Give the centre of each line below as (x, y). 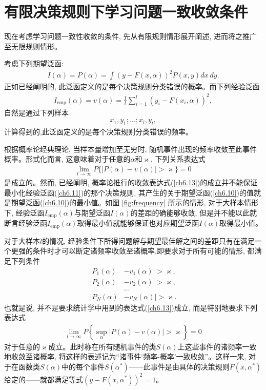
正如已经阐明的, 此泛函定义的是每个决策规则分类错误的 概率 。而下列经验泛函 (132, 86)
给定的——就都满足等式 (44, 379)
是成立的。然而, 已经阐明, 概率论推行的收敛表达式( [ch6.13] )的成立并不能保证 (131, 182)
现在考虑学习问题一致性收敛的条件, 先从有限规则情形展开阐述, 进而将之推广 (131, 36)
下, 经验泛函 (24, 212)
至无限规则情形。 (33, 46)
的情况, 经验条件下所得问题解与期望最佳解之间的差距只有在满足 (148, 240)
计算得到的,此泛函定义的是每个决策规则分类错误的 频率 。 (98, 131)
